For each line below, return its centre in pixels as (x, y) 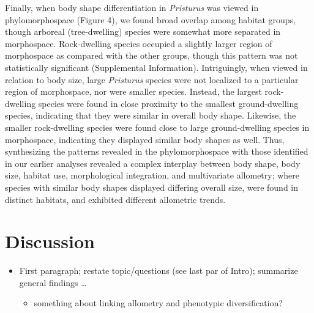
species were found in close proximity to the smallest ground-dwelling (168, 103)
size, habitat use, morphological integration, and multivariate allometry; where (152, 175)
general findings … (53, 282)
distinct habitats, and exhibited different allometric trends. (115, 199)
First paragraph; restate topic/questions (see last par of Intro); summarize (159, 271)
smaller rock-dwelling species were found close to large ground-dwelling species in (157, 127)
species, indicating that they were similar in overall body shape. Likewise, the (151, 115)
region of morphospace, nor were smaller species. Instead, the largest (133, 91)
